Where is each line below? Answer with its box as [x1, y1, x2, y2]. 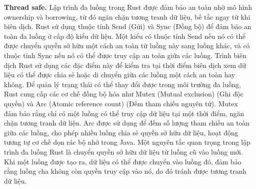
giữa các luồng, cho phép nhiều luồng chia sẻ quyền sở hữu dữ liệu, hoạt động [4, 127, 238, 137]
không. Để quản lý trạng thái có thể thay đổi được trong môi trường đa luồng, [4, 79, 241, 89]
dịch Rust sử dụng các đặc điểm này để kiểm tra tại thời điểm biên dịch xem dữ [4, 60, 246, 70]
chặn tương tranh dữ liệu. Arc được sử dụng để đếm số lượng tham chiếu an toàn [4, 118, 250, 128]
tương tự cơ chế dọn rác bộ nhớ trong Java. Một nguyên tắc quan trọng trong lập [4, 137, 251, 147]
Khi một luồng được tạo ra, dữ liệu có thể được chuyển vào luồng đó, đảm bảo [4, 156, 241, 166]
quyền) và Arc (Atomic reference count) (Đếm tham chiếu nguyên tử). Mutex [4, 98, 238, 108]
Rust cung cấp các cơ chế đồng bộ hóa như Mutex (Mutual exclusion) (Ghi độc [4, 89, 244, 99]
